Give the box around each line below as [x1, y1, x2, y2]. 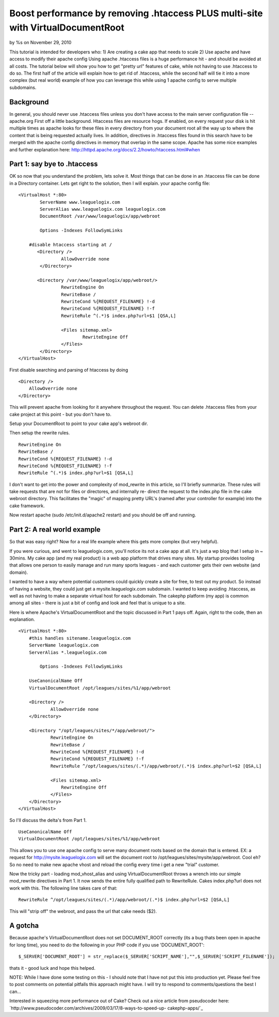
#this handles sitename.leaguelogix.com [28, 635, 131, 641]
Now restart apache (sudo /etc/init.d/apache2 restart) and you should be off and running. [9, 512, 196, 518]
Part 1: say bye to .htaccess [9, 160, 98, 169]
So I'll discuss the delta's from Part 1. [9, 817, 87, 823]
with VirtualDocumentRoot [9, 22, 124, 33]
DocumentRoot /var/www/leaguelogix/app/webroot [40, 213, 160, 219]
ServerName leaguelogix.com [28, 642, 99, 648]
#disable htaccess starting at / [28, 242, 113, 247]
